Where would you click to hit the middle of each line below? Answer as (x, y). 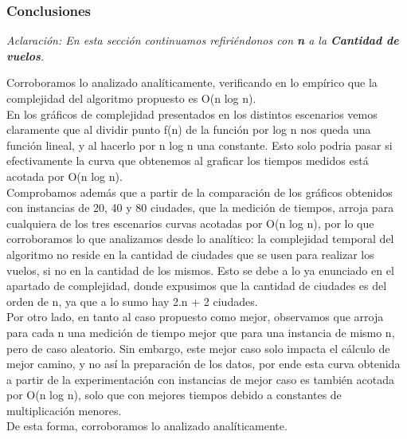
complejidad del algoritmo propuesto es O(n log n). (131, 98)
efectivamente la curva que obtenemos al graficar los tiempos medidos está (188, 161)
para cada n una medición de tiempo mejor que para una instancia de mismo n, (201, 332)
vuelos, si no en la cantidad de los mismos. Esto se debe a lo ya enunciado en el (200, 270)
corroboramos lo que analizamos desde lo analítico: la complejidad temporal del (200, 239)
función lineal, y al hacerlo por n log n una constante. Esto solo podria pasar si (200, 145)
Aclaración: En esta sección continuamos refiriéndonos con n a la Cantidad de (203, 40)
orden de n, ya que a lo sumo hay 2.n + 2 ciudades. (132, 301)
